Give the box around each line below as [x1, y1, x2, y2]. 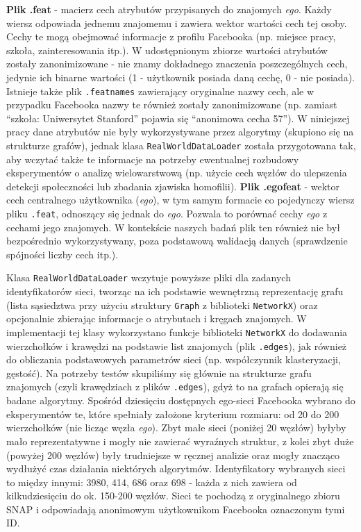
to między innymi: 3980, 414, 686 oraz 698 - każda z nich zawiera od [6, 474, 297, 489]
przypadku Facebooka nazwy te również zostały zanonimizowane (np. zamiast [6, 97, 337, 112]
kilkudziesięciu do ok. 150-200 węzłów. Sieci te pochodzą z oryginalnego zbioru [6, 488, 340, 503]
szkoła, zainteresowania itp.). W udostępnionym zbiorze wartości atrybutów [6, 42, 328, 57]
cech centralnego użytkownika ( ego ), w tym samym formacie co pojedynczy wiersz [6, 192, 355, 207]
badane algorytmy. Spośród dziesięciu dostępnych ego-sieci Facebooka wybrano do [6, 393, 355, 408]
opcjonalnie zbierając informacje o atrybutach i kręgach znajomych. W [6, 311, 307, 326]
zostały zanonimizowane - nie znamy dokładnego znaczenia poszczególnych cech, [6, 56, 348, 71]
